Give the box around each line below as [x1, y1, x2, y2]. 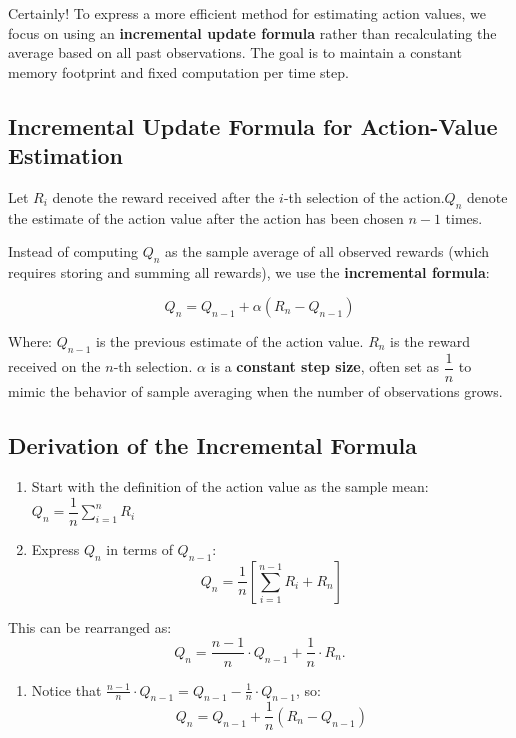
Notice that [31, 679, 102, 700]
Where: [8, 330, 52, 351]
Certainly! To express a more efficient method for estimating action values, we [8, 3, 486, 23]
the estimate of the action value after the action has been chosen [8, 207, 404, 228]
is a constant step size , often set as [210, 356, 440, 377]
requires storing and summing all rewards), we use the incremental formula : [8, 262, 490, 283]
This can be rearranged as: [8, 616, 172, 637]
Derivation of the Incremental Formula [8, 429, 418, 460]
